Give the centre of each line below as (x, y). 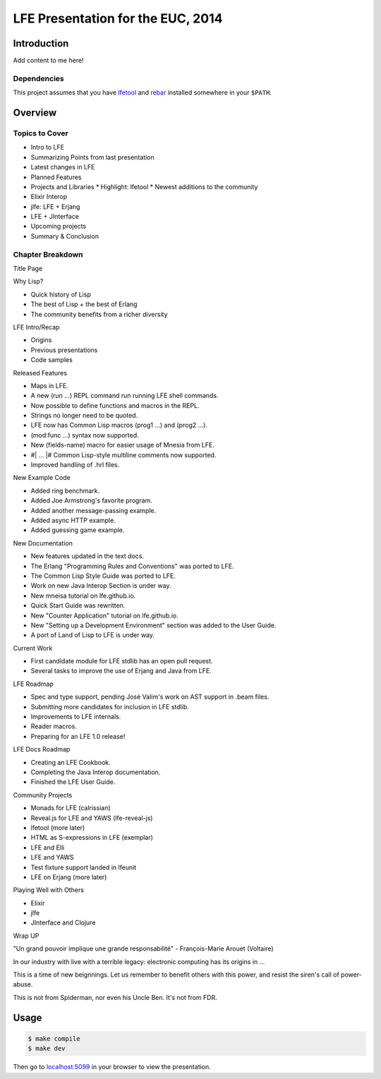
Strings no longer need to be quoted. (84, 416)
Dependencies (39, 78)
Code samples (52, 360)
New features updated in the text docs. (87, 556)
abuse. (23, 984)
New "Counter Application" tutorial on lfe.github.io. (105, 615)
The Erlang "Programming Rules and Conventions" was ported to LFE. (132, 566)
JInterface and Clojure (63, 923)
